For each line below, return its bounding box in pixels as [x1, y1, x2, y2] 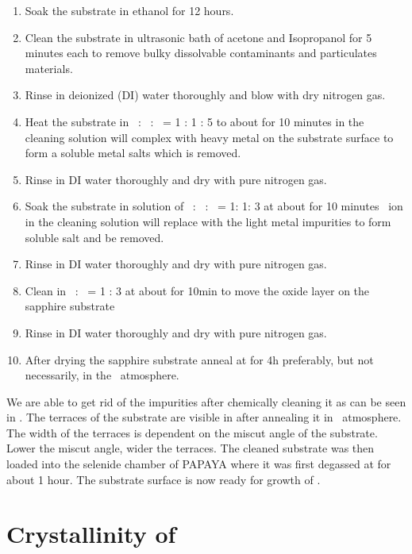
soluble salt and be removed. [25, 229, 164, 245]
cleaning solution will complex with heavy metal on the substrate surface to [25, 129, 394, 145]
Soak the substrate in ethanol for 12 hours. [25, 2, 234, 18]
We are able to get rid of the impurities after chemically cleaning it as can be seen [6, 393, 406, 410]
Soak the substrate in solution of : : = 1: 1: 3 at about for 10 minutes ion [25, 198, 403, 214]
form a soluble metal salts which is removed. [25, 144, 241, 161]
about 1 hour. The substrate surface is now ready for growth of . [6, 471, 321, 487]
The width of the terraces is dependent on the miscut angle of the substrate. [6, 424, 378, 441]
